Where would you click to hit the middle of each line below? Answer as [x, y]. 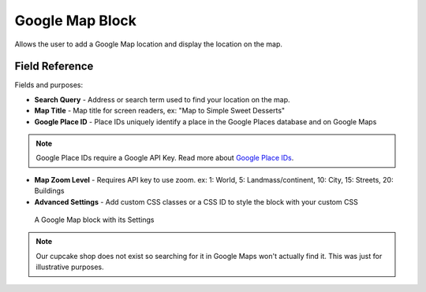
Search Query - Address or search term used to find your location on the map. [163, 99]
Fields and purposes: [49, 85]
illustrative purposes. [70, 267]
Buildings [49, 191]
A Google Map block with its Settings [94, 220]
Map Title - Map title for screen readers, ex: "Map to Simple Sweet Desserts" [160, 111]
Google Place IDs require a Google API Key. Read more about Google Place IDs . [165, 158]
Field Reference [54, 67]
